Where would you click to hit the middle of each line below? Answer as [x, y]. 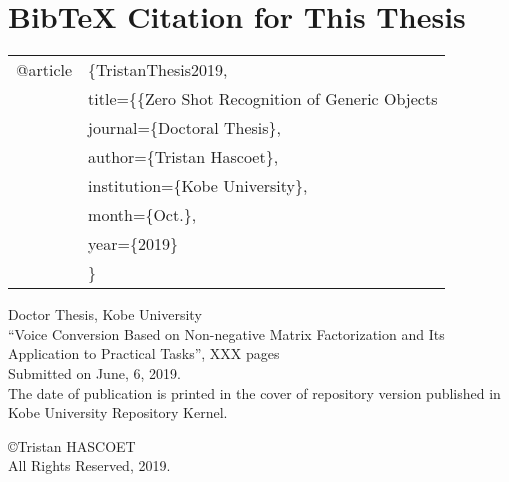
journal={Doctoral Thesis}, [185, 128]
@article [44, 70]
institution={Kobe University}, [198, 186]
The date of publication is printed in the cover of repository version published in [254, 392]
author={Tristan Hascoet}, [183, 157]
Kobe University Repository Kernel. [118, 412]
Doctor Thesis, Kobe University [105, 314]
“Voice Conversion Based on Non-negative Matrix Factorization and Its [226, 333]
